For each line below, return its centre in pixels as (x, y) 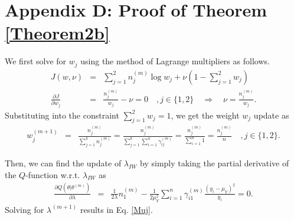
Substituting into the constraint (62, 115)
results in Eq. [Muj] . (116, 209)
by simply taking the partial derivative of (215, 162)
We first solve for (36, 61)
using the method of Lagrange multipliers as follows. (175, 61)
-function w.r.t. (53, 174)
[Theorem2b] (57, 33)
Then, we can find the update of (63, 162)
